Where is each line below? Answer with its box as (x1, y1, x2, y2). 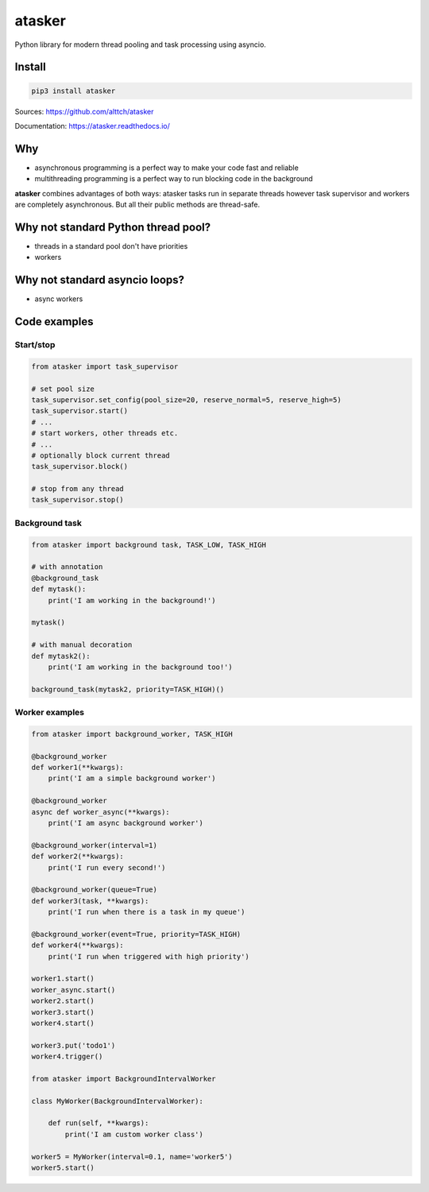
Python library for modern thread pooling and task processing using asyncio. (14, 40, 266, 49)
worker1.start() (31, 974, 95, 983)
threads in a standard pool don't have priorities (34, 241, 188, 250)
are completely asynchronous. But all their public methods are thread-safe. (14, 199, 261, 209)
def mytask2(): (31, 652, 91, 660)
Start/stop (14, 339, 56, 350)
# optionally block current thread (31, 451, 170, 460)
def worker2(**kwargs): (31, 852, 125, 861)
